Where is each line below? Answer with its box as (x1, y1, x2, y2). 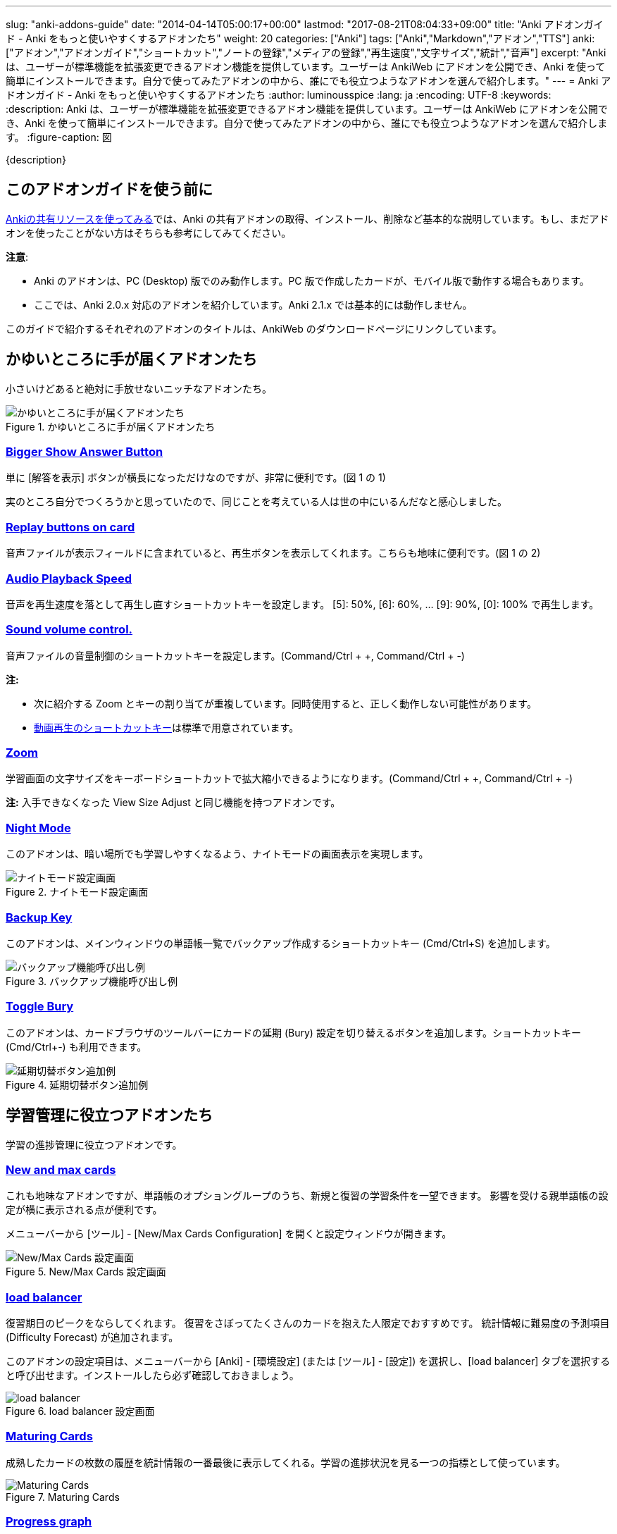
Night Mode (6, 820, 71, 835)
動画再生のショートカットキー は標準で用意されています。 (34, 721, 299, 734)
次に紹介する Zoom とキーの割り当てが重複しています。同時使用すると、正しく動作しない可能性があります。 (34, 697, 537, 710)
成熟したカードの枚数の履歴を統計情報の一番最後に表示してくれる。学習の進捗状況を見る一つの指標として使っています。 (6, 1456, 566, 1468)
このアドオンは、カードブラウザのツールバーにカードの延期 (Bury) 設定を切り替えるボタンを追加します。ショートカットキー (6, 1026, 582, 1039)
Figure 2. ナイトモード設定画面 (6, 886, 149, 898)
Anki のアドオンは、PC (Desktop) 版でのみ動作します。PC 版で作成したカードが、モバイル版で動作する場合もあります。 (34, 274, 590, 287)
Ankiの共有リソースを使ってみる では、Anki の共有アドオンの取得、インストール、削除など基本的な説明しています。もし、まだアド (6, 212, 609, 225)
